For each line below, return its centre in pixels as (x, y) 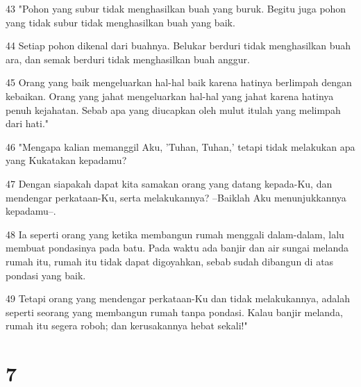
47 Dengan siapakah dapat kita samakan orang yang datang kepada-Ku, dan (169, 183)
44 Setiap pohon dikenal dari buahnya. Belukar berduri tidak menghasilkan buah (178, 46)
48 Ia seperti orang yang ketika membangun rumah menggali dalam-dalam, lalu (175, 234)
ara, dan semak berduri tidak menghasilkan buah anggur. (128, 59)
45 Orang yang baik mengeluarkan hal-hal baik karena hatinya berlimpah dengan (179, 82)
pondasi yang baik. (46, 275)
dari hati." (27, 123)
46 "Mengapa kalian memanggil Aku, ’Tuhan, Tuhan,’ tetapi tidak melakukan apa (180, 146)
